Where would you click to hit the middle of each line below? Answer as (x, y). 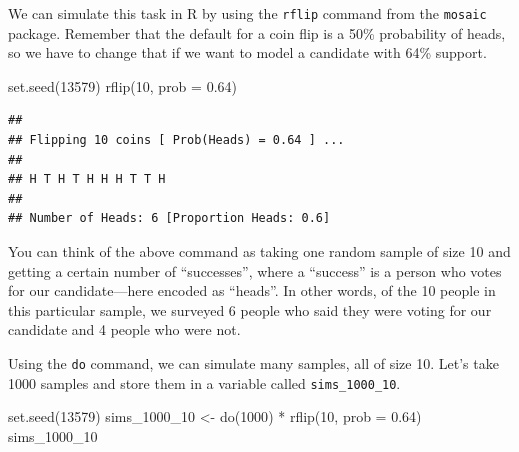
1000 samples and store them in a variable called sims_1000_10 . (204, 382)
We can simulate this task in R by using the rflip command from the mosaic (247, 13)
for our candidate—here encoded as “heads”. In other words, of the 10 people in (252, 290)
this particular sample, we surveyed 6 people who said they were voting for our (250, 309)
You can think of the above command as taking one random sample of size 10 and (259, 251)
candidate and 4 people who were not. (124, 329)
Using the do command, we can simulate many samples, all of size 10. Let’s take (253, 362)
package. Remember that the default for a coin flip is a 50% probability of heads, (257, 32)
